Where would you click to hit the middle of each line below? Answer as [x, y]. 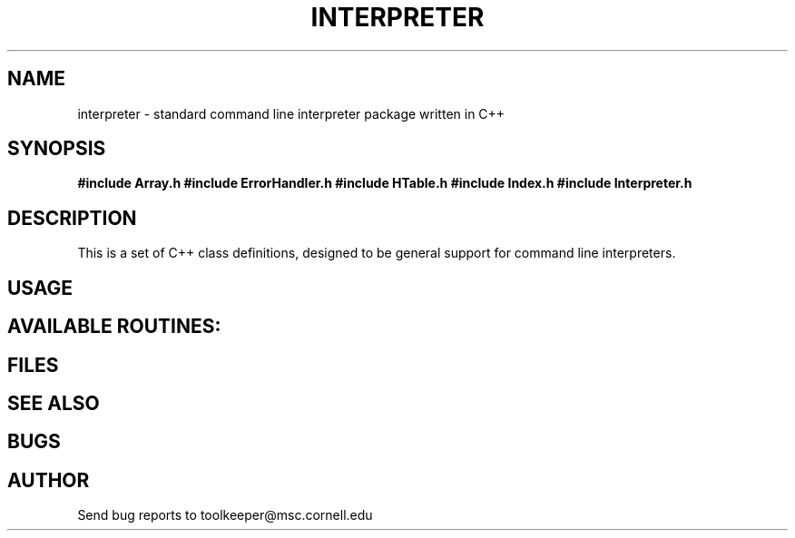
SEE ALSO [54, 403]
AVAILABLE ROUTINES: [114, 327]
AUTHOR [49, 480]
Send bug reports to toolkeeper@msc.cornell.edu [225, 515]
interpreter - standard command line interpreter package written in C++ [291, 113]
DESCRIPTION [72, 218]
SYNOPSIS [57, 149]
